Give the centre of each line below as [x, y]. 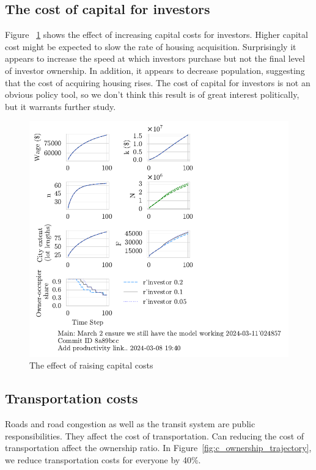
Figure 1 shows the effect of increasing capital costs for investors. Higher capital [156, 35]
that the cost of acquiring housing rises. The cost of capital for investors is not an [158, 82]
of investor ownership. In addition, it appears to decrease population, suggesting [155, 70]
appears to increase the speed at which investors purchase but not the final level [155, 58]
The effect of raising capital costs [91, 365]
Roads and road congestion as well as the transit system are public [130, 424]
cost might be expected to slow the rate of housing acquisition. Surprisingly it [151, 46]
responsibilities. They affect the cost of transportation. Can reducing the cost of [155, 435]
